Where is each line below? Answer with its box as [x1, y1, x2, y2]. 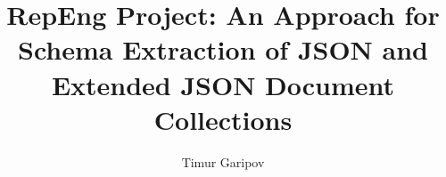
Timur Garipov [181, 152, 265, 171]
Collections [153, 101, 293, 137]
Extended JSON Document [51, 66, 395, 102]
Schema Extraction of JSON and [18, 31, 428, 68]
